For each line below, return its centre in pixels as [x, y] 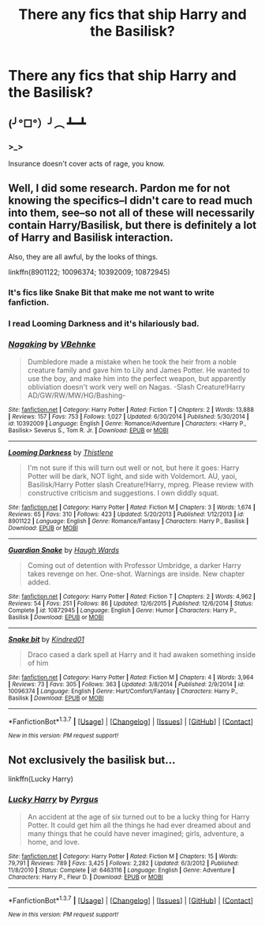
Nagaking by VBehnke [52, 345]
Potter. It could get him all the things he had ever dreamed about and [139, 825]
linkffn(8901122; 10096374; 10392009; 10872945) [90, 272]
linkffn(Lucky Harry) [41, 779]
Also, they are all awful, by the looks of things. [83, 256]
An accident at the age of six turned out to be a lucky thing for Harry [138, 816]
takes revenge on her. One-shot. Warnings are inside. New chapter [136, 573]
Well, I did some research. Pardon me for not [119, 188]
